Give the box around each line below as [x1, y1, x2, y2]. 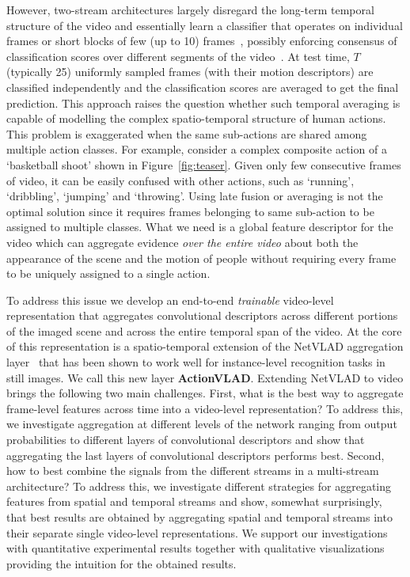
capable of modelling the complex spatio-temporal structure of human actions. [6, 110, 386, 127]
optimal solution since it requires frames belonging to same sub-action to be [6, 203, 374, 219]
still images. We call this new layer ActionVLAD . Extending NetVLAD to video [6, 369, 404, 385]
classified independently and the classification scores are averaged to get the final [6, 78, 399, 95]
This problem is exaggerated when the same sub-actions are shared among [6, 125, 367, 142]
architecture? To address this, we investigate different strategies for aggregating [6, 477, 392, 494]
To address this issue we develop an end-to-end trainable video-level [6, 291, 334, 308]
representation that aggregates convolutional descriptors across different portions [6, 307, 398, 324]
